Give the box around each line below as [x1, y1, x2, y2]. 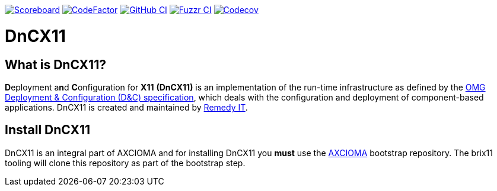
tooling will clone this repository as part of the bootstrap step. [5, 157, 246, 168]
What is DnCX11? [5, 57, 106, 72]
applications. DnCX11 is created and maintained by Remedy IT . [5, 102, 248, 112]
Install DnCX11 [5, 122, 91, 138]
